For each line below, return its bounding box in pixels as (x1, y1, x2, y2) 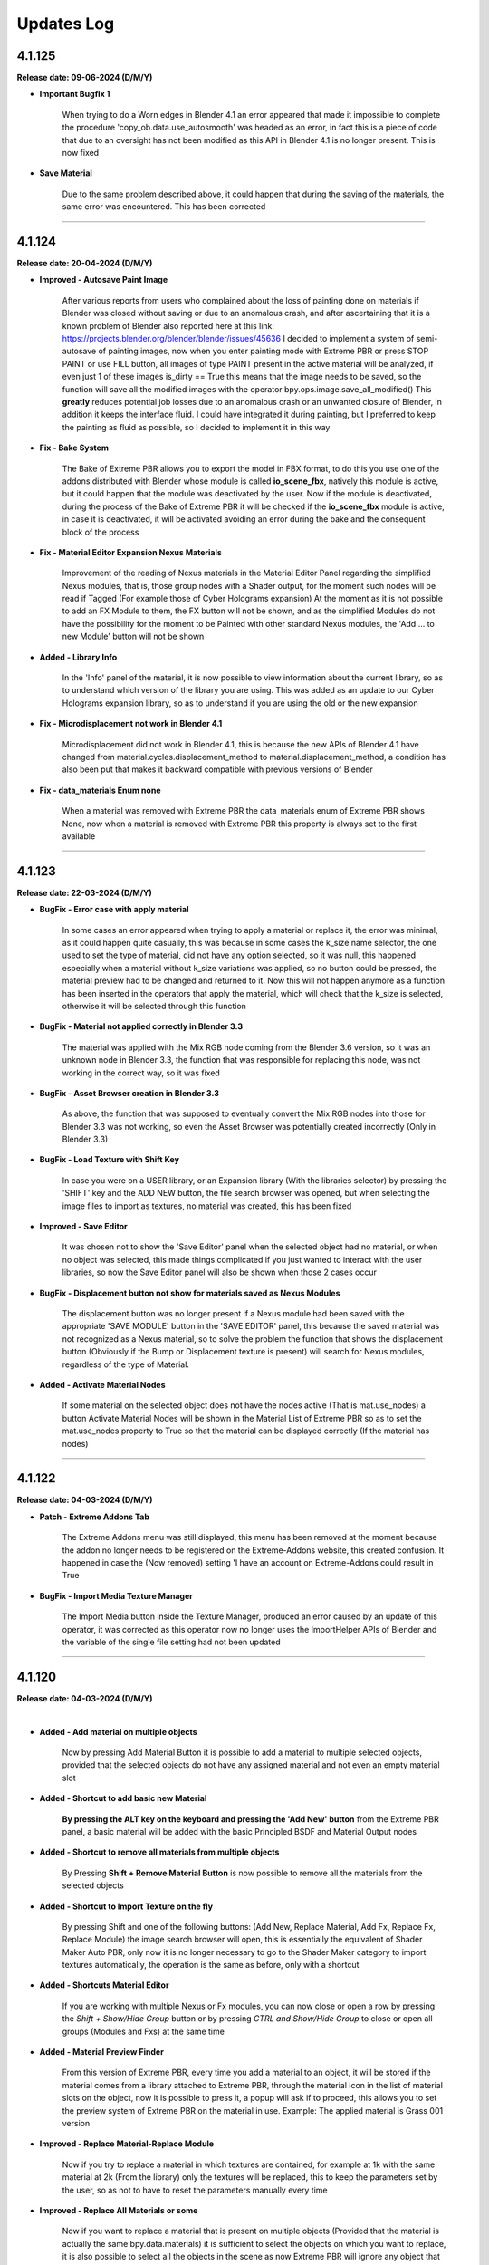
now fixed (62, 148, 100, 159)
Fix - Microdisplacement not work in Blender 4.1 (39, 718, 223, 729)
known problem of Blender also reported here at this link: (62, 320, 275, 331)
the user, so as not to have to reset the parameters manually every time (62, 2184, 328, 2195)
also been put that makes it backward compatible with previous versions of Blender (62, 764, 373, 775)
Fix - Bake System (39, 442, 109, 453)
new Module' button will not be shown (62, 631, 205, 642)
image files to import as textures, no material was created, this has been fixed (62, 1200, 352, 1211)
